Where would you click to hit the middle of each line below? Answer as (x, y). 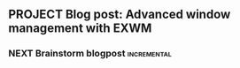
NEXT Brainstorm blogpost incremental (90, 54)
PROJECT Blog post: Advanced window (120, 15)
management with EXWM (80, 29)
